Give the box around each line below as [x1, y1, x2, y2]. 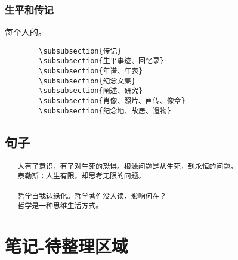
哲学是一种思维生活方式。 [17, 202, 103, 211]
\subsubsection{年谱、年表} [39, 67, 143, 76]
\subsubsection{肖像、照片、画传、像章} [39, 97, 186, 106]
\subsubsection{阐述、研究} [39, 86, 143, 95]
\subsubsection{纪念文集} [39, 76, 136, 85]
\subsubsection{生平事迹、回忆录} [39, 57, 164, 66]
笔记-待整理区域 [5, 234, 128, 258]
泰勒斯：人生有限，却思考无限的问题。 [17, 172, 146, 181]
